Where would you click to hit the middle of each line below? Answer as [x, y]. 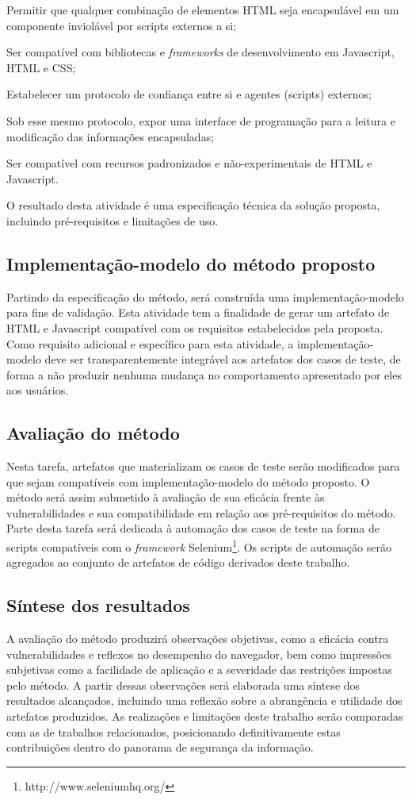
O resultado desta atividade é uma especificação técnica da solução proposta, [193, 205]
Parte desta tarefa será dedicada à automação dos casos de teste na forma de [193, 528]
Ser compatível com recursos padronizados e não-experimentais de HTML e [189, 163]
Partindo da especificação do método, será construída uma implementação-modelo [205, 296]
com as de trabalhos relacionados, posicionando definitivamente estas [174, 731]
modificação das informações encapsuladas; [111, 136]
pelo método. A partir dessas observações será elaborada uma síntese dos [183, 685]
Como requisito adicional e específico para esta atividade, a [150, 343]
